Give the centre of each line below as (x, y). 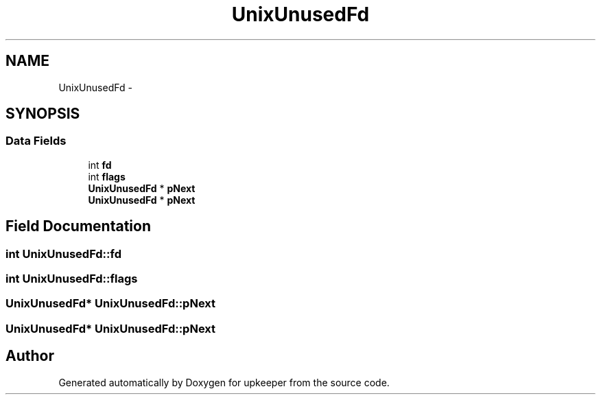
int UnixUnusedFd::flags (72, 279)
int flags (107, 176)
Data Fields (36, 141)
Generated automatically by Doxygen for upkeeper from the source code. (224, 382)
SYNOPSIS (43, 114)
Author (30, 356)
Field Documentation (78, 226)
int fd (100, 165)
